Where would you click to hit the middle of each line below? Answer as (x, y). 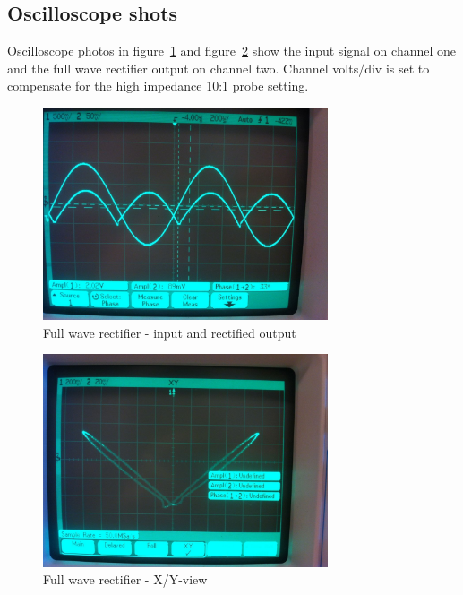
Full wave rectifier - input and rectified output (170, 332)
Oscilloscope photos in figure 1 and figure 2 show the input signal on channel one (231, 51)
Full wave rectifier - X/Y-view (125, 579)
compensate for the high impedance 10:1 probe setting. (158, 86)
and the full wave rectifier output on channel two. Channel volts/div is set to (219, 68)
